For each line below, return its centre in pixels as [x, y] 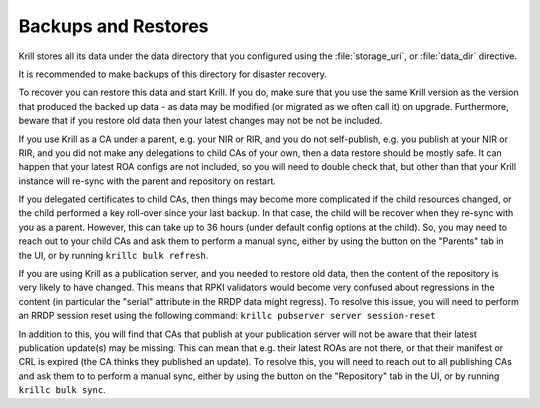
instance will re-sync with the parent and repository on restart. [147, 181]
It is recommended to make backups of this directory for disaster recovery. [172, 74]
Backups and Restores [113, 26]
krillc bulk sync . [62, 390]
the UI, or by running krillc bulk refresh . [113, 255]
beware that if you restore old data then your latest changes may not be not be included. [200, 121]
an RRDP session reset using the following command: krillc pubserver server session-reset [227, 316]
